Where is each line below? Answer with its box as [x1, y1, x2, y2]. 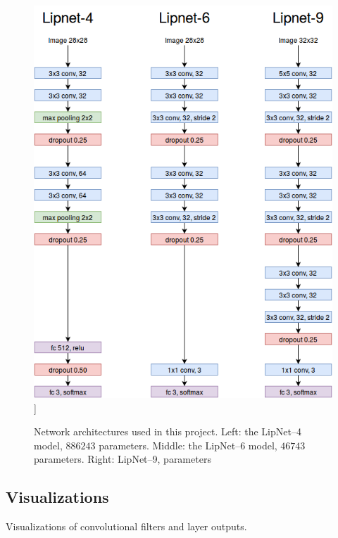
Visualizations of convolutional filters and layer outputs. [6, 519, 247, 534]
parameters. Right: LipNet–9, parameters [34, 451, 211, 466]
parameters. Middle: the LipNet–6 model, [99, 437, 277, 452]
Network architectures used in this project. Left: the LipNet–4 [34, 424, 301, 439]
